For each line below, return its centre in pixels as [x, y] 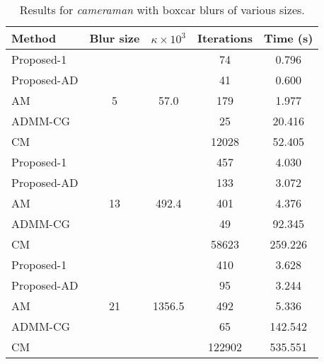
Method [34, 38]
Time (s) [289, 38]
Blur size [115, 38]
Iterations [225, 38]
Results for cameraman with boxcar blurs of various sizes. [162, 10]
